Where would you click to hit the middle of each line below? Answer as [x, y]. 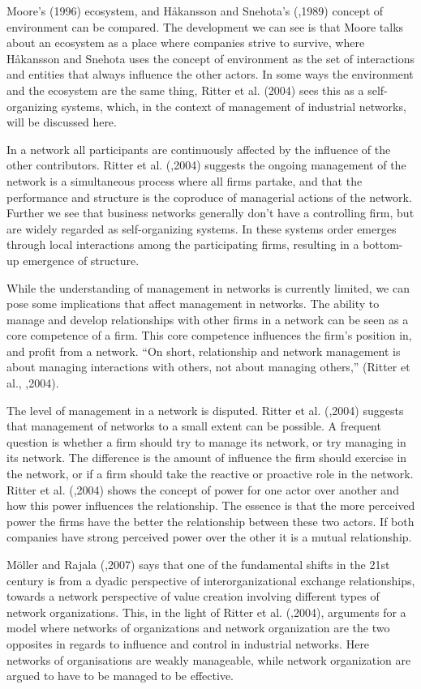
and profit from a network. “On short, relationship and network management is [204, 351]
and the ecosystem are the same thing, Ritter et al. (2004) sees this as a [185, 90]
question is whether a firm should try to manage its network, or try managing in [206, 441]
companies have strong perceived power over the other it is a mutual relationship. [209, 537]
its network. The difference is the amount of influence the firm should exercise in [207, 458]
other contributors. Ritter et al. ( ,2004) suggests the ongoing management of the [206, 165]
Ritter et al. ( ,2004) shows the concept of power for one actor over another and [203, 489]
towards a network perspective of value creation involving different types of [193, 596]
